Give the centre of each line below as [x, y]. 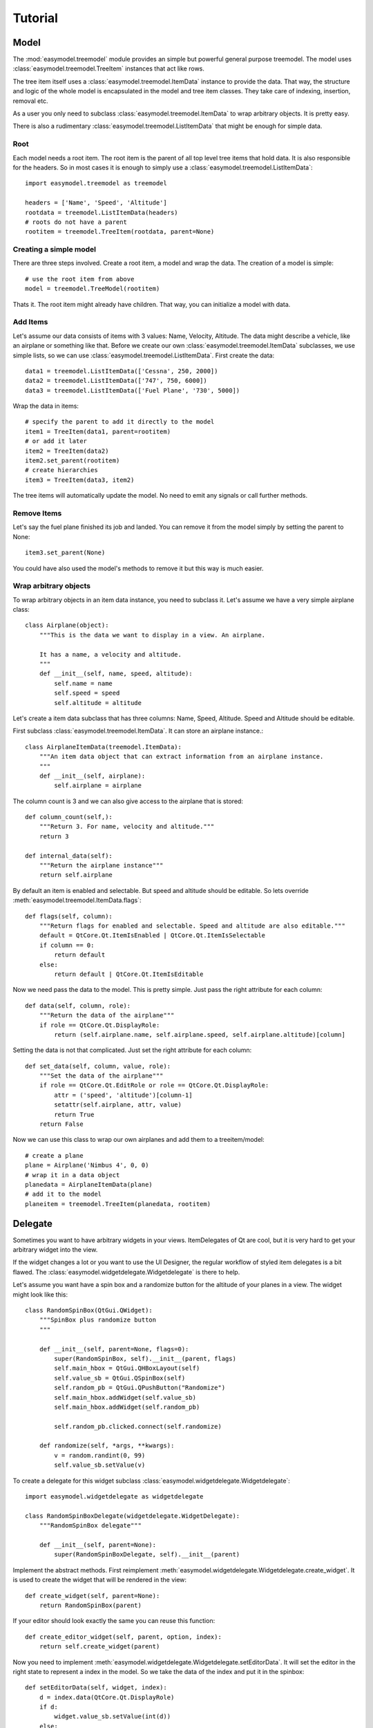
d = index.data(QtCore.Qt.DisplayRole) [107, 1697]
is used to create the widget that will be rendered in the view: [99, 1580]
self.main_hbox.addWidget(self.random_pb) [127, 1407]
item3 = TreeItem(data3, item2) [80, 480]
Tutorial [36, 18]
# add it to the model [64, 1194]
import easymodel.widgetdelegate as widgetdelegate [114, 1497]
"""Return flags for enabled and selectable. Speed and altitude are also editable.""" [192, 926]
